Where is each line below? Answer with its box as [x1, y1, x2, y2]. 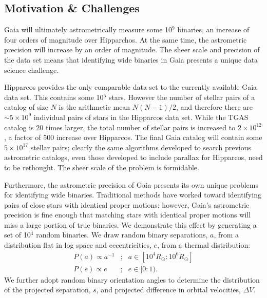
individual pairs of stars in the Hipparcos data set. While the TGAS [33, 111, 249, 122]
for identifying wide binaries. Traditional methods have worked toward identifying [4, 189, 261, 200]
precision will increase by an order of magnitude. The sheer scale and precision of [4, 44, 260, 55]
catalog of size [4, 102, 49, 112]
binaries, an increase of [177, 24, 250, 35]
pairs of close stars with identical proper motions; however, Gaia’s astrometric [4, 199, 250, 210]
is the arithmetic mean [59, 102, 130, 112]
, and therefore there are [176, 102, 253, 112]
